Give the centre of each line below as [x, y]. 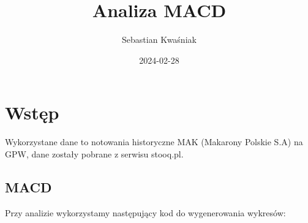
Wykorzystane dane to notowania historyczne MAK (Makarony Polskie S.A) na [154, 142]
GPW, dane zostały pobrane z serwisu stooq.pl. [94, 153]
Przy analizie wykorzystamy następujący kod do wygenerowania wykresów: [145, 212]
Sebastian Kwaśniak [159, 40]
